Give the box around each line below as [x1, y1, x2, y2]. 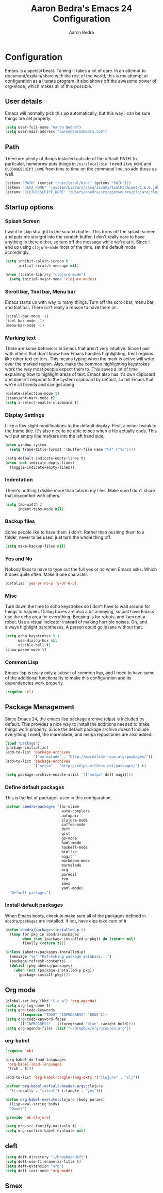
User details [5, 97, 43, 106]
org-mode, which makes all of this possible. [5, 83, 93, 89]
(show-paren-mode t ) [5, 647, 47, 652]
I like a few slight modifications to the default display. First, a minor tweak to [5, 423, 157, 429]
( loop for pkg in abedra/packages [9, 932, 79, 937]
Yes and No [5, 555, 33, 562]
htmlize [61, 849, 77, 854]
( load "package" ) [5, 741, 40, 746]
